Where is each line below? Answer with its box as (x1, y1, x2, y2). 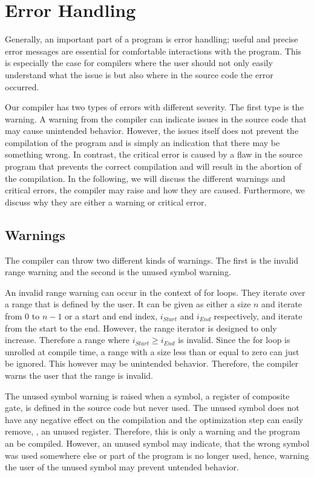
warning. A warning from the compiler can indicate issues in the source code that (5, 112, 307, 125)
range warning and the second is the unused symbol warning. (5, 265, 231, 278)
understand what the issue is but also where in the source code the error (5, 68, 273, 81)
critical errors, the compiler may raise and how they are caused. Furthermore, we (5, 184, 305, 196)
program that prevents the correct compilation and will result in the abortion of (5, 160, 302, 173)
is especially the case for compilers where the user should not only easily (5, 56, 273, 69)
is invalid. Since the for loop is (178, 333, 290, 346)
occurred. (5, 80, 39, 93)
